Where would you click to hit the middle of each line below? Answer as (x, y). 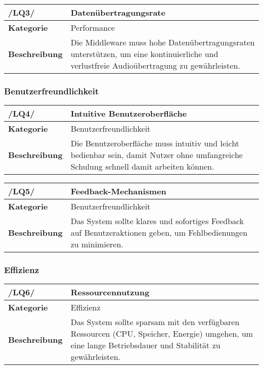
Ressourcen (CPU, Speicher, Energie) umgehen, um (162, 334)
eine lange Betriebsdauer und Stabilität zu (145, 345)
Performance (93, 28)
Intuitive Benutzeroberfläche (129, 114)
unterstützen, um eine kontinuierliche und (144, 54)
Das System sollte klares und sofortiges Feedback (157, 221)
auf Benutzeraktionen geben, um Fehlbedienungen (159, 233)
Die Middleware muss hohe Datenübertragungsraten (163, 42)
